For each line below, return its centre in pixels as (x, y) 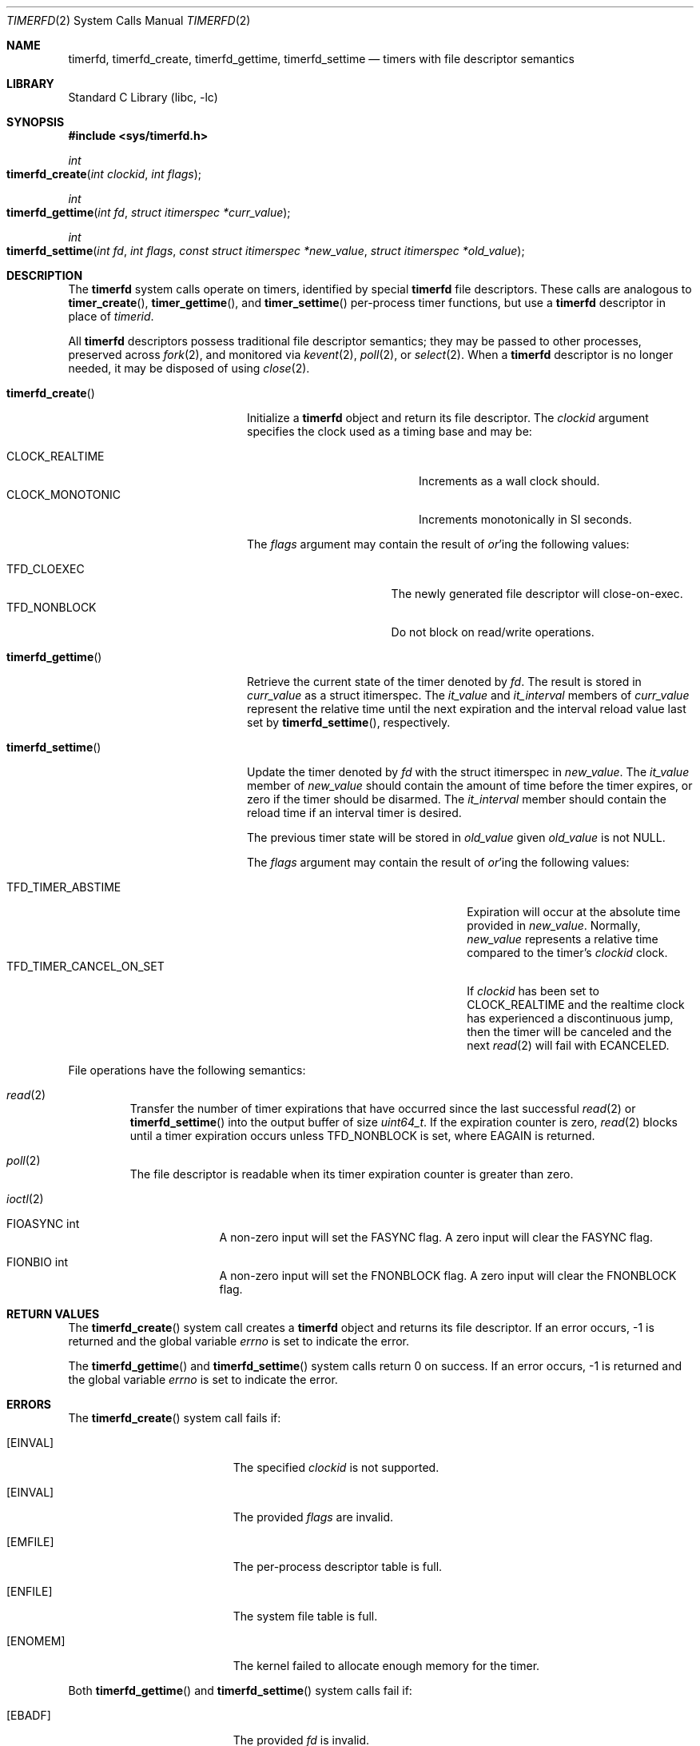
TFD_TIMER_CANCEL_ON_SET (86, 966)
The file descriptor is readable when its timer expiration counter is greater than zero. (352, 1174)
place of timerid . (111, 316)
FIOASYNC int (43, 1224)
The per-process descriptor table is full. (338, 1567)
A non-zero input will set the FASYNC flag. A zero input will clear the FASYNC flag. (436, 1237)
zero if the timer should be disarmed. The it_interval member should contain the (457, 799)
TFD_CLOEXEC (46, 569)
